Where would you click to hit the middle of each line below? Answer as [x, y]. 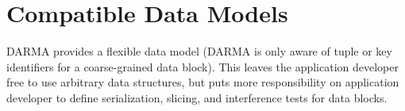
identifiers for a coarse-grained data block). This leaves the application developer [203, 66]
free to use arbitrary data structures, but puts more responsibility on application [203, 82]
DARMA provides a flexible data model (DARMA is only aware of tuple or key [199, 51]
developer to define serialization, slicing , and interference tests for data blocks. [197, 97]
